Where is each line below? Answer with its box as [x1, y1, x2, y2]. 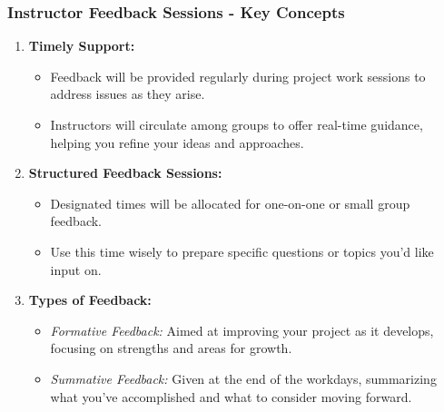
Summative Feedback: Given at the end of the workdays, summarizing [50, 368, 437, 387]
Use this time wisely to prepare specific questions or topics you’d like [50, 241, 434, 260]
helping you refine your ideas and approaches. [50, 132, 304, 152]
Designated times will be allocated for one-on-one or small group [50, 193, 410, 212]
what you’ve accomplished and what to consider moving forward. [50, 387, 412, 406]
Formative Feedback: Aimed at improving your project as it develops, [50, 320, 434, 339]
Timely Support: [28, 36, 135, 55]
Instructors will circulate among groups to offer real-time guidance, [50, 115, 423, 133]
